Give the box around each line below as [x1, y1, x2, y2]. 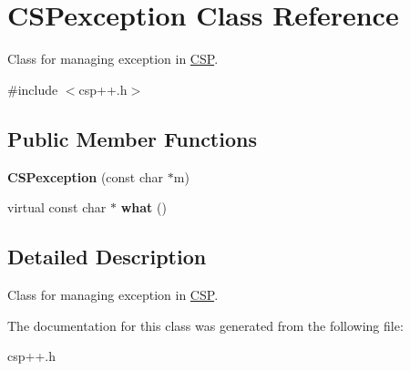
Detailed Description [7, 242, 207, 271]
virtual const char [7, 198, 107, 217]
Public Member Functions [7, 124, 257, 152]
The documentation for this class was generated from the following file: [7, 315, 404, 335]
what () [120, 198, 167, 217]
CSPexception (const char [7, 167, 164, 186]
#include [7, 79, 58, 98]
